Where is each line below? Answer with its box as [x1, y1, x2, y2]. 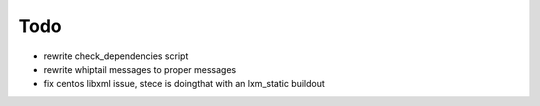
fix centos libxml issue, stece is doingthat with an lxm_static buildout [43, 78, 325, 90]
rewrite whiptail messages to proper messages [43, 63, 237, 75]
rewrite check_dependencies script [43, 50, 189, 62]
